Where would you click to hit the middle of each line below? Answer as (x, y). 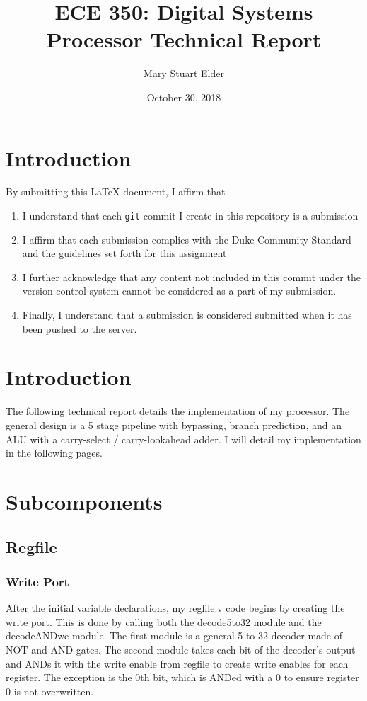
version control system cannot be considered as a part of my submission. (179, 291)
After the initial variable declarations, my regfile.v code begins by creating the (175, 608)
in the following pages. (54, 453)
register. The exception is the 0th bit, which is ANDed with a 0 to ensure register (182, 677)
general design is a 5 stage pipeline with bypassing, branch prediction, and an (174, 424)
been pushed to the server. (80, 328)
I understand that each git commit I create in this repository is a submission (190, 216)
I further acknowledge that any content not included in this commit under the (191, 277)
